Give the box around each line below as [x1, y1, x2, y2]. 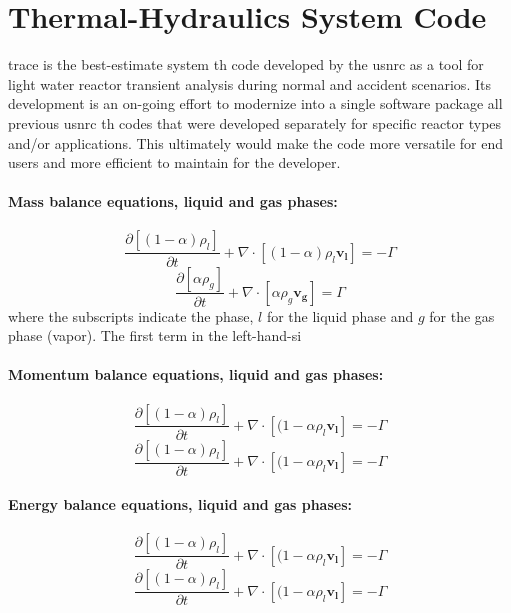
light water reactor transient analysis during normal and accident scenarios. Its [8, 73, 491, 94]
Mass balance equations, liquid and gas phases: [8, 191, 338, 212]
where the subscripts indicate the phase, [8, 305, 254, 326]
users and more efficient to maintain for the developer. [8, 152, 341, 173]
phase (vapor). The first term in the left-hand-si [8, 325, 302, 346]
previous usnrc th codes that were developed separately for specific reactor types [8, 112, 502, 133]
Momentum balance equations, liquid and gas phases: [8, 364, 384, 385]
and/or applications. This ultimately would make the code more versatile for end [8, 132, 504, 153]
